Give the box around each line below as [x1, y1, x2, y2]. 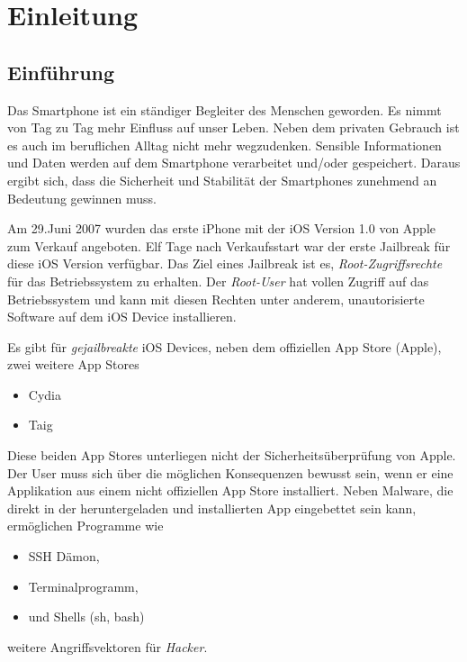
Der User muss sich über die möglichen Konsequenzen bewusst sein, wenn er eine [7, 463, 454, 482]
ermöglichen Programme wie [7, 516, 164, 535]
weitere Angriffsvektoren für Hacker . [7, 637, 208, 656]
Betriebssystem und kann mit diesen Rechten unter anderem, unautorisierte [7, 289, 425, 308]
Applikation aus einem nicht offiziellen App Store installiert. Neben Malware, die [7, 481, 454, 500]
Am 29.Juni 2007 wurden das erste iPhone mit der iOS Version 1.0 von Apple [7, 219, 436, 238]
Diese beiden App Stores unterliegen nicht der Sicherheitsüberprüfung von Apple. [7, 446, 456, 465]
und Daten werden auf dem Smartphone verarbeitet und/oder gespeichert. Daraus [7, 153, 461, 172]
